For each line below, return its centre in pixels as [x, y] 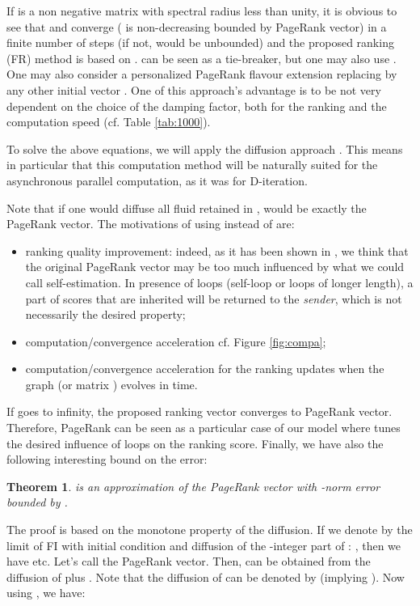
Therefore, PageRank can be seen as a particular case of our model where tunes [204, 428]
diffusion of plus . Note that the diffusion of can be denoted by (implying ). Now [206, 576]
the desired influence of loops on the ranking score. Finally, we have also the [195, 443]
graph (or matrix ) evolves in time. [111, 384]
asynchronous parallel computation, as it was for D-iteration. [157, 180]
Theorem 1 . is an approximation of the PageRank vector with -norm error [193, 486]
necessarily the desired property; [105, 314]
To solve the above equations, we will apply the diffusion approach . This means [205, 148]
